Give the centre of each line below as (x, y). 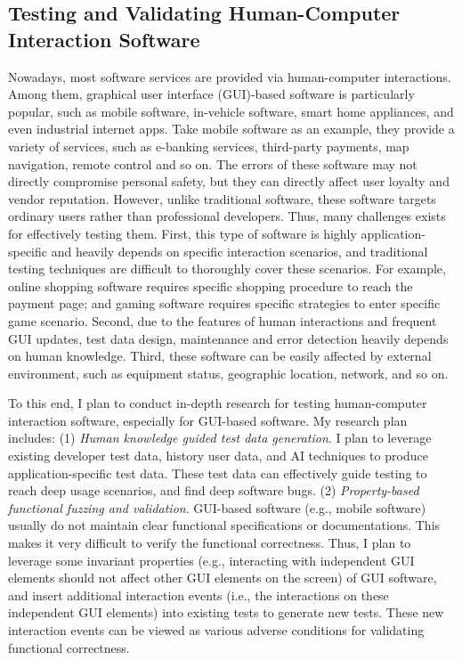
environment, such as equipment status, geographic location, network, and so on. (228, 373)
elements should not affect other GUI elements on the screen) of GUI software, (223, 578)
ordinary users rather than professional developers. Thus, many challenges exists (227, 216)
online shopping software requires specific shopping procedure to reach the (211, 285)
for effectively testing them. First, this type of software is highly (182, 233)
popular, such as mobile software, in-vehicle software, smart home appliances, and (231, 111)
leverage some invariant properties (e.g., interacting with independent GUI (211, 560)
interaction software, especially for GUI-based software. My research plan (208, 420)
